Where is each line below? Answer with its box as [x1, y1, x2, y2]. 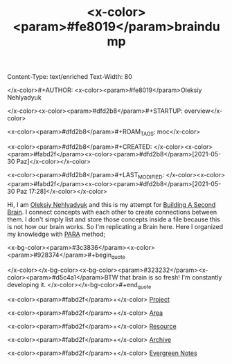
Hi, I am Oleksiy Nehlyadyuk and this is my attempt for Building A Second [7, 200, 216, 208]
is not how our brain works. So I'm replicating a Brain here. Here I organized [7, 222, 224, 230]
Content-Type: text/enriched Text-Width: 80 [7, 73, 133, 81]
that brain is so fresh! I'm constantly [119, 273, 222, 281]
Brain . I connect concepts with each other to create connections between [7, 208, 217, 216]
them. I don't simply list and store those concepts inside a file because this [7, 215, 220, 224]
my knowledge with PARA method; [7, 230, 106, 238]
